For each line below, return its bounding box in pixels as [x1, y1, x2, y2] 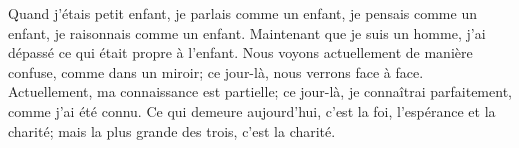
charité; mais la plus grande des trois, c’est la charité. [8, 120, 336, 141]
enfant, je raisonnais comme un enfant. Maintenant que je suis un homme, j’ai [8, 22, 486, 43]
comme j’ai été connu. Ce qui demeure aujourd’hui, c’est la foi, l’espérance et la [8, 100, 496, 121]
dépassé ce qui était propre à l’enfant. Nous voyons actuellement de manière [8, 42, 473, 63]
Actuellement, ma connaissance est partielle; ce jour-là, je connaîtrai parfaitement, [8, 81, 512, 102]
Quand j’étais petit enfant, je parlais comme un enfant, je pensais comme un [8, 3, 477, 23]
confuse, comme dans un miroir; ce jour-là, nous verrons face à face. [8, 61, 424, 82]
